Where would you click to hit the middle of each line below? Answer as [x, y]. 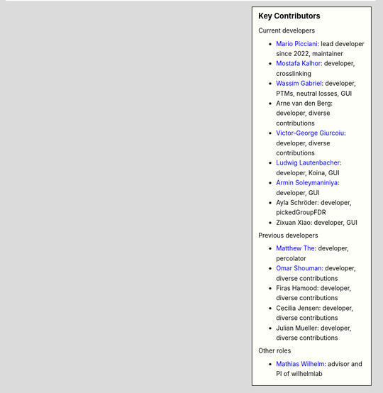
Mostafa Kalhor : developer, [316, 63]
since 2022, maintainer [310, 54]
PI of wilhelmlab [299, 374]
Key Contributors [289, 16]
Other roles [275, 350]
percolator [291, 258]
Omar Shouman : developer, [316, 268]
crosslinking [294, 73]
